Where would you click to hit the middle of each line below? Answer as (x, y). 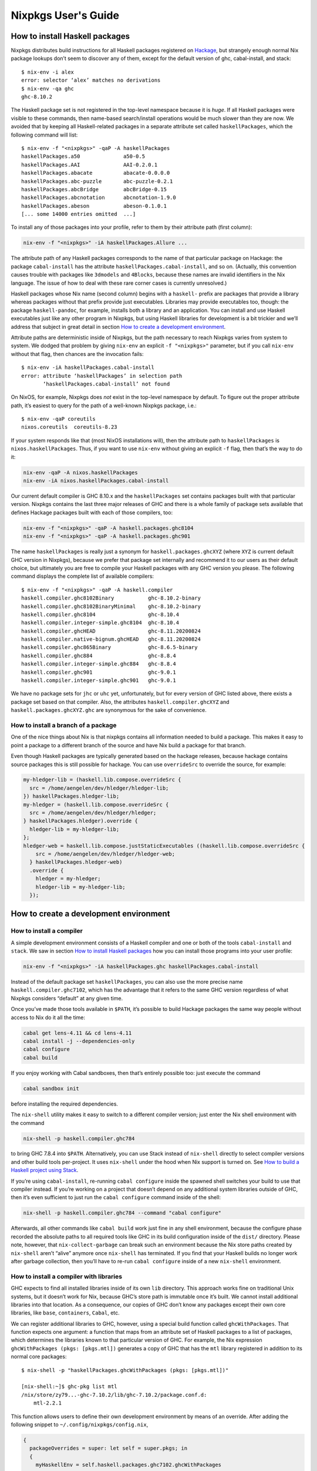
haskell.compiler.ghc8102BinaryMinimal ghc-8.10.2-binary (111, 606)
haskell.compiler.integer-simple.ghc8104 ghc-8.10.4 (100, 623)
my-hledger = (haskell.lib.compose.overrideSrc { (96, 804)
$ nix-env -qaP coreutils (59, 419)
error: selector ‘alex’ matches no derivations (91, 80)
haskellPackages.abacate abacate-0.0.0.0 (96, 173)
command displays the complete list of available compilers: (82, 576)
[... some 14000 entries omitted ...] (79, 214)
